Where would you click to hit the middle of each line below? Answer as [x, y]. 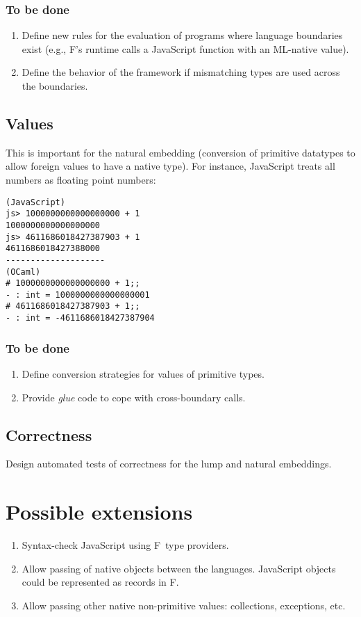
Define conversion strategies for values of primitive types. [143, 374]
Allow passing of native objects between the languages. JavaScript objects [179, 568]
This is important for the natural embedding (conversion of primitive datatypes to [180, 152]
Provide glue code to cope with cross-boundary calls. [134, 397]
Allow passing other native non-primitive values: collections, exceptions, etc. [184, 605]
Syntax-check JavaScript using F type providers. [125, 545]
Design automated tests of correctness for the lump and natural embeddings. [169, 464]
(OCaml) [23, 272]
